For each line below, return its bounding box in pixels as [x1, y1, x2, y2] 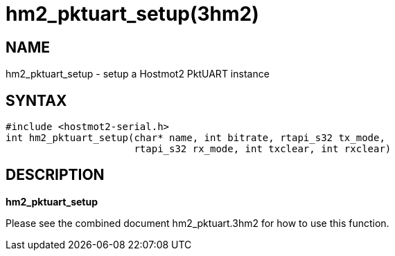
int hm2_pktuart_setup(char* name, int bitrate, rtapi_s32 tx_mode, [6, 132, 385, 144]
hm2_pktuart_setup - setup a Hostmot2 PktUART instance [6, 68, 270, 80]
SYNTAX [6, 91, 67, 109]
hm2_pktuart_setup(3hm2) [6, 2, 259, 26]
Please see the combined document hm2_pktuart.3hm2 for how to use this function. [6, 217, 389, 229]
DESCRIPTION [6, 166, 105, 184]
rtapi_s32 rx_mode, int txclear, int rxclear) [134, 143, 392, 155]
